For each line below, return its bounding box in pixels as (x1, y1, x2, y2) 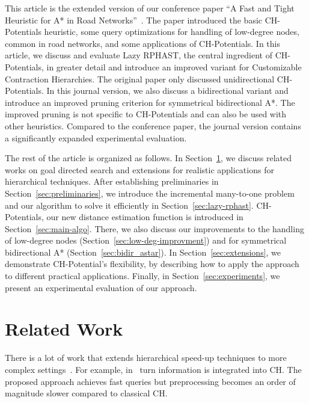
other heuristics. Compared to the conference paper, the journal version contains (5, 119, 301, 132)
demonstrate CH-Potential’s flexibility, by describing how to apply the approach (5, 257, 299, 270)
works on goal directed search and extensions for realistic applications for (5, 163, 274, 176)
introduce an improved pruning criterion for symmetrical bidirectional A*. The (5, 96, 295, 108)
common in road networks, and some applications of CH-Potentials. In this (5, 37, 280, 49)
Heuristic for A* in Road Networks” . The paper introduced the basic (5, 13, 263, 26)
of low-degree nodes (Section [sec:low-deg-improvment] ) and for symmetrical (5, 234, 287, 247)
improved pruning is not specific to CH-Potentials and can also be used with (5, 108, 287, 120)
